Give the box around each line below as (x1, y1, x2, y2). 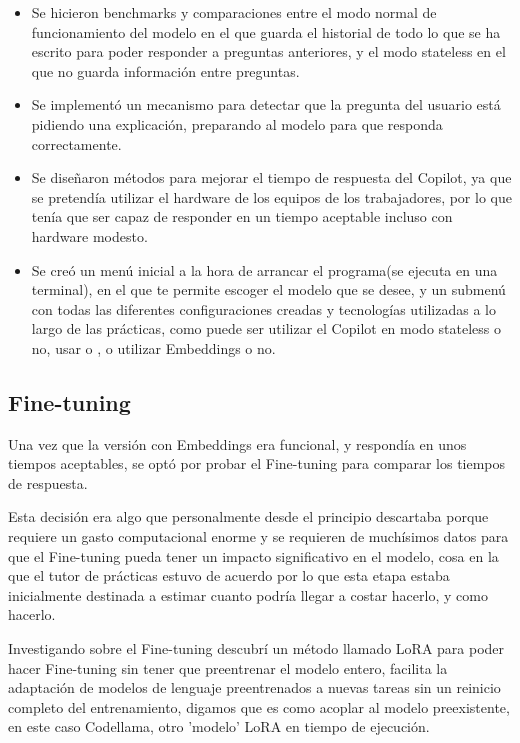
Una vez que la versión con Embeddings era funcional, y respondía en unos (8, 433, 467, 454)
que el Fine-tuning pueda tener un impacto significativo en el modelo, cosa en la (8, 545, 499, 566)
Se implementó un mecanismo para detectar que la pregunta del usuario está (31, 94, 501, 115)
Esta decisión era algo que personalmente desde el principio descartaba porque (8, 506, 489, 527)
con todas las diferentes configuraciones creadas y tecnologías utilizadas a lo (31, 298, 496, 319)
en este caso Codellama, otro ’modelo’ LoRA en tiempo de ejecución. (8, 716, 430, 737)
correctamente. (31, 133, 122, 154)
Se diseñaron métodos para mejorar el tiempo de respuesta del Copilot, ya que (31, 167, 512, 188)
